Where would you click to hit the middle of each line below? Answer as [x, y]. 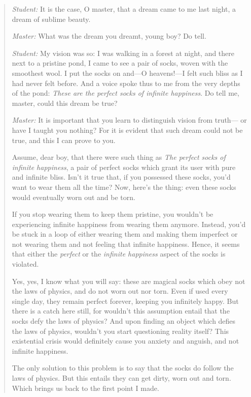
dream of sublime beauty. [51, 19]
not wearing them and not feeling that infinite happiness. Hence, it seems [126, 244]
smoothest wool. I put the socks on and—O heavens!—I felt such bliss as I [127, 73]
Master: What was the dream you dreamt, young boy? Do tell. [109, 36]
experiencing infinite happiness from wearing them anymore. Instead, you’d [129, 224]
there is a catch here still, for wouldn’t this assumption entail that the [121, 311]
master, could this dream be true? [65, 103]
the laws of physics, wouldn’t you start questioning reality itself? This [120, 331]
